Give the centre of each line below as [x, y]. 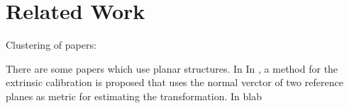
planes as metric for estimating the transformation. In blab [134, 96]
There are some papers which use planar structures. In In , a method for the [172, 68]
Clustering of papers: [51, 45]
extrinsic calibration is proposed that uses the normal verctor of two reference [174, 82]
